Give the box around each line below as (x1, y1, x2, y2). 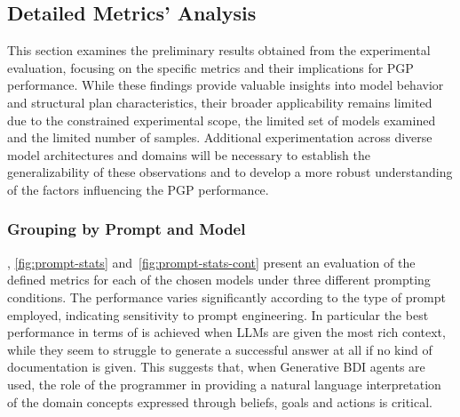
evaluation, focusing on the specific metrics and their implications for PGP (7, 58, 414, 76)
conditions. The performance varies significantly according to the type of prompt (7, 287, 446, 306)
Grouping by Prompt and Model (7, 218, 246, 240)
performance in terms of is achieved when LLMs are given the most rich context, (7, 323, 446, 341)
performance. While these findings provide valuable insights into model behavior (7, 76, 444, 94)
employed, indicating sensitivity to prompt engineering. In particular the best (7, 305, 429, 324)
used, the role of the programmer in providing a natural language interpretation (7, 374, 441, 393)
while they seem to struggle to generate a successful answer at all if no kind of (7, 340, 432, 358)
